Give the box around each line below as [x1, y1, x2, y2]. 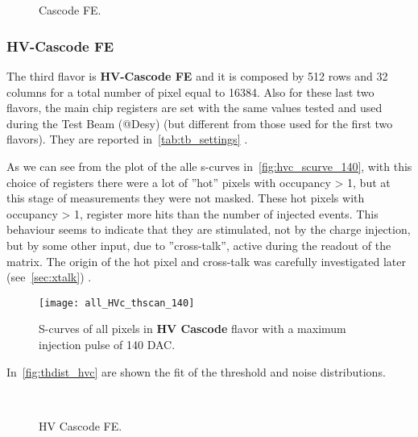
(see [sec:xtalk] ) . [6, 268, 92, 285]
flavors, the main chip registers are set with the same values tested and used [6, 99, 383, 116]
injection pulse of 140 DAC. [39, 335, 176, 352]
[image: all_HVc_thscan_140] [39, 297, 195, 309]
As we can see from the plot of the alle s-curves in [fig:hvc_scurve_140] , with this [6, 157, 412, 174]
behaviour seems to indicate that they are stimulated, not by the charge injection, [6, 221, 411, 238]
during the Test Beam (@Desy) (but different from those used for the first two [6, 114, 393, 131]
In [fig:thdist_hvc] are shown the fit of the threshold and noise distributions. [6, 363, 386, 380]
